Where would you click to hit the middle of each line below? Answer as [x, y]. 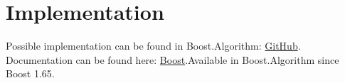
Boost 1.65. [30, 73]
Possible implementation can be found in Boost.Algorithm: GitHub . [153, 46]
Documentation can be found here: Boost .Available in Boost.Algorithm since [172, 59]
